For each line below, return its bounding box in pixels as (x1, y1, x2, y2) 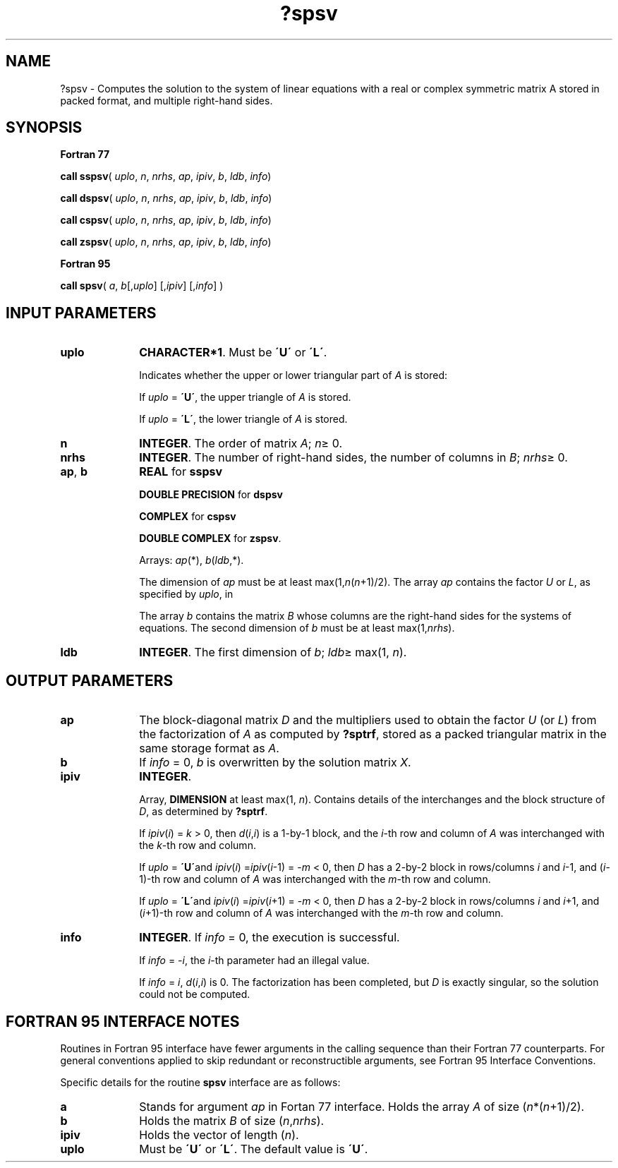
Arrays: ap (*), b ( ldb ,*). (139, 554, 244, 567)
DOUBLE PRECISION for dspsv (139, 488, 283, 501)
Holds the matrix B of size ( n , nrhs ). (139, 1113, 325, 1128)
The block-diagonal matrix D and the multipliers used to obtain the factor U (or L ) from (139, 713, 597, 728)
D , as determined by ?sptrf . (139, 805, 268, 818)
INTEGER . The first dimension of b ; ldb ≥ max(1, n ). (139, 645, 407, 660)
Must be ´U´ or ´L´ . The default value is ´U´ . (139, 1141, 368, 1156)
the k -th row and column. (139, 839, 256, 852)
